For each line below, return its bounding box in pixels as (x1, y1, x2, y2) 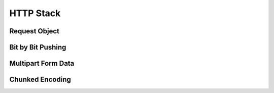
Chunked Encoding (9, 75, 71, 84)
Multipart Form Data (9, 59, 75, 68)
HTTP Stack (9, 8, 61, 19)
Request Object (9, 27, 59, 35)
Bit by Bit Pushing (9, 43, 66, 52)
